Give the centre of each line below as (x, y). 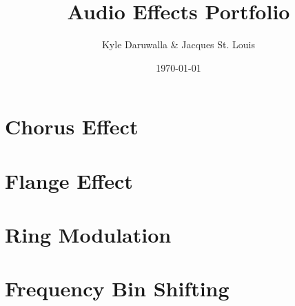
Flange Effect (69, 180)
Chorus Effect (72, 126)
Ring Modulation (88, 235)
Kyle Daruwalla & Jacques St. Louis (179, 44)
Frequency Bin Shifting (117, 288)
